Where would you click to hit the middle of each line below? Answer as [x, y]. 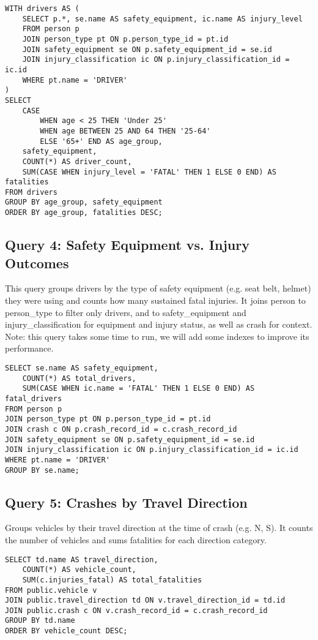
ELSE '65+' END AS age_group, [101, 141]
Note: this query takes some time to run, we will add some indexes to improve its [157, 336]
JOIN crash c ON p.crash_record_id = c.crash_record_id [121, 429]
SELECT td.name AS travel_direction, [82, 559]
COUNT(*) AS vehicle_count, [79, 570]
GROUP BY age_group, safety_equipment [84, 202]
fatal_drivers [34, 398]
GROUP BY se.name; [42, 470]
